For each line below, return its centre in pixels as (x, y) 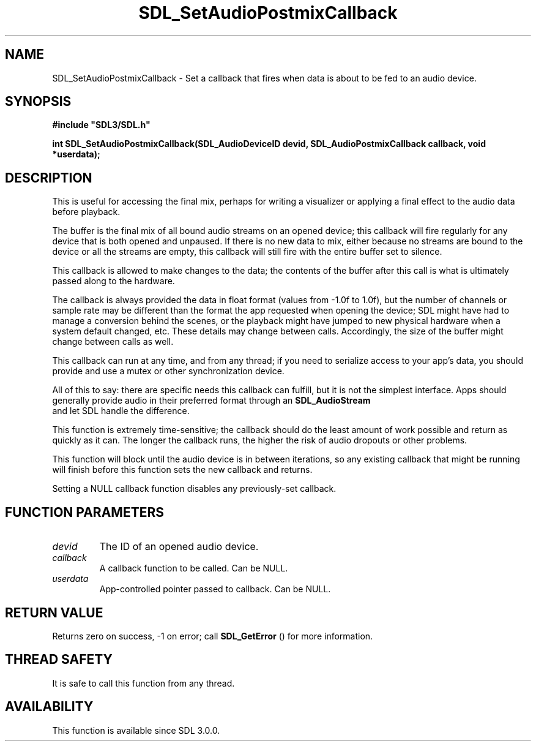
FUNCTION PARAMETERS (84, 512)
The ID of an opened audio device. (179, 547)
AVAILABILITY (49, 707)
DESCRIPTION (49, 178)
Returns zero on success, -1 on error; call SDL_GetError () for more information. (213, 636)
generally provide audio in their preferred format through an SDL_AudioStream (211, 401)
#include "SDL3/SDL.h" (101, 125)
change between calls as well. (113, 342)
